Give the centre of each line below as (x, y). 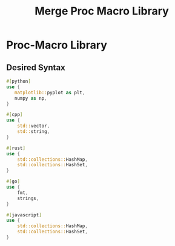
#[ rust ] (16, 148)
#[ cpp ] (15, 115)
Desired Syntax (36, 67)
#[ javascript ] (24, 215)
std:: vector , (34, 126)
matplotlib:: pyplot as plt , (50, 92)
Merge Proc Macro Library (101, 11)
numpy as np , (31, 98)
